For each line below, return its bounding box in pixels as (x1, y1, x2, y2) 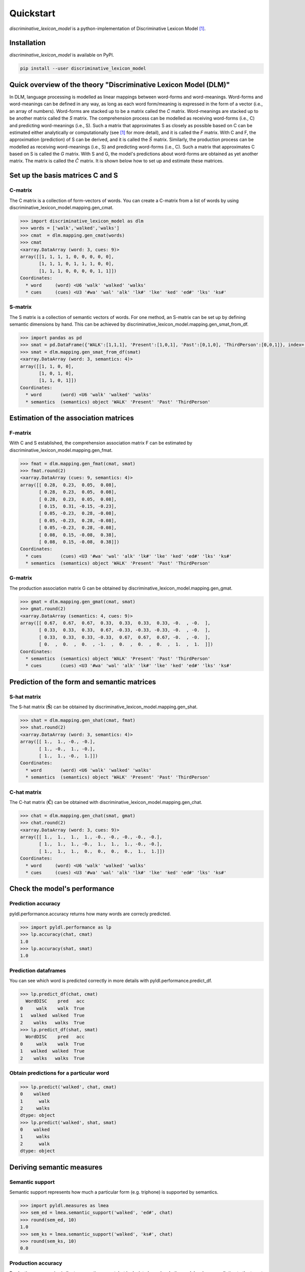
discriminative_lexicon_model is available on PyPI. (9, 52, 114, 58)
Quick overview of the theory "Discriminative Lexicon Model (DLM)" (9, 80, 230, 89)
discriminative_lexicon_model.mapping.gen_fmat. (9, 447, 113, 453)
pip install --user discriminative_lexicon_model (20, 66, 146, 71)
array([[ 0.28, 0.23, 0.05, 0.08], (20, 482, 117, 488)
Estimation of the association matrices (9, 414, 134, 422)
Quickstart (9, 8, 56, 19)
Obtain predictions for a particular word (9, 1069, 109, 1076)
